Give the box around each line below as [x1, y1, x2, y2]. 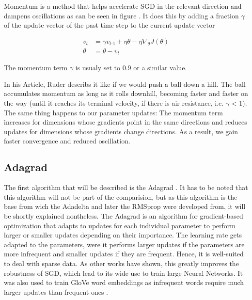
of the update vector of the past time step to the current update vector [4, 20, 215, 30]
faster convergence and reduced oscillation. [4, 136, 130, 146]
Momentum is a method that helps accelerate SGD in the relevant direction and [4, 1, 242, 11]
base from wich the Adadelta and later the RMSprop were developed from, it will [4, 201, 246, 211]
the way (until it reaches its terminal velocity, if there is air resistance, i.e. [4, 98, 224, 108]
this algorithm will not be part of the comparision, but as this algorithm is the [4, 191, 237, 202]
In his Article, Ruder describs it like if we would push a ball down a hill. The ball [4, 79, 246, 89]
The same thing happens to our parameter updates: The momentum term [4, 107, 223, 117]
